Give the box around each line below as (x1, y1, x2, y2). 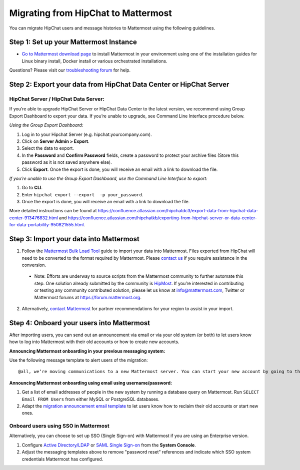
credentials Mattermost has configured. (21, 456, 103, 462)
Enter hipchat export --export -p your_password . (21, 191, 143, 197)
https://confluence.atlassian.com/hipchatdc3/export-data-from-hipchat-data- (97, 208, 258, 214)
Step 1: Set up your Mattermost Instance (9, 38, 137, 46)
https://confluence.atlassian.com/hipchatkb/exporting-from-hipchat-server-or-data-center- (67, 215, 257, 221)
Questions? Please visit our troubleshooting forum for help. (9, 67, 131, 73)
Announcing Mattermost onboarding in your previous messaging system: (9, 348, 165, 354)
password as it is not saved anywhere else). (21, 159, 112, 165)
